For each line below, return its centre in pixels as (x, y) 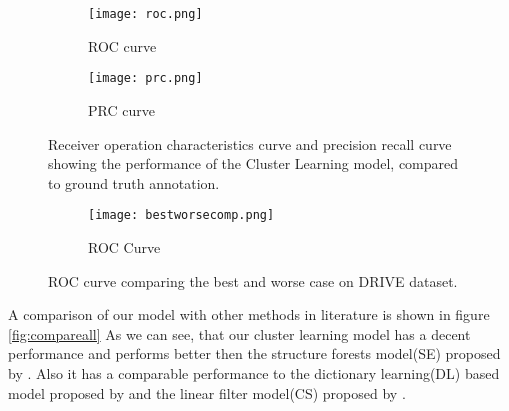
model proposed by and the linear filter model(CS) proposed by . (207, 392)
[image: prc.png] (145, 78)
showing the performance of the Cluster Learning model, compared (253, 163)
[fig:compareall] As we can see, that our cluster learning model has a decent (239, 333)
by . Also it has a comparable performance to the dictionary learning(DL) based (254, 372)
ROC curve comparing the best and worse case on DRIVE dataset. (253, 280)
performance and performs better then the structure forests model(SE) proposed (254, 353)
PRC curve (121, 109)
